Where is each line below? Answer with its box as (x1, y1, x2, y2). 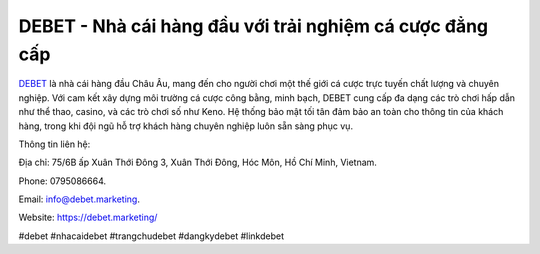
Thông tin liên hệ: (18, 138, 91, 150)
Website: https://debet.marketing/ (18, 211, 158, 224)
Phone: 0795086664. (18, 175, 107, 187)
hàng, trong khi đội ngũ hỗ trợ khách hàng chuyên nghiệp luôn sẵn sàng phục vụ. (18, 120, 354, 132)
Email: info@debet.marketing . (18, 193, 140, 205)
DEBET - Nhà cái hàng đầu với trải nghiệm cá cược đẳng (18, 15, 489, 37)
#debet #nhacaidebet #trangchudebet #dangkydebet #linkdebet (18, 230, 285, 242)
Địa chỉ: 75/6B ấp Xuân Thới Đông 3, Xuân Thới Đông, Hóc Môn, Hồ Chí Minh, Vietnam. (18, 156, 377, 169)
